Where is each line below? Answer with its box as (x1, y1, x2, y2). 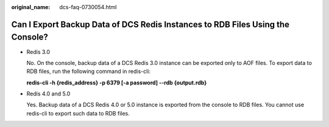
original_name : (11, 4, 51, 10)
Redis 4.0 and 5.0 (26, 90, 71, 97)
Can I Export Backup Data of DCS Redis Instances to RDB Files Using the (11, 19, 289, 30)
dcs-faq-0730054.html (59, 4, 117, 10)
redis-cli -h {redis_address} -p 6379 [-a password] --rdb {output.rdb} (26, 79, 207, 86)
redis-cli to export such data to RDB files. (26, 109, 130, 117)
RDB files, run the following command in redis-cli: (26, 67, 151, 75)
